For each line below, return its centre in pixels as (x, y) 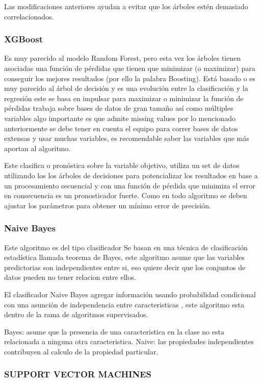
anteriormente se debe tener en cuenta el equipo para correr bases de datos (121, 128)
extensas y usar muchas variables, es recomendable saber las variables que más (127, 138)
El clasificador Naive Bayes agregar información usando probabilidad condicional (130, 294)
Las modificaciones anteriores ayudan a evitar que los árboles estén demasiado (126, 6)
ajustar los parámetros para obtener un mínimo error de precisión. (108, 205)
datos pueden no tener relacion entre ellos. (70, 277)
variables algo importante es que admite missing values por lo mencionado (120, 118)
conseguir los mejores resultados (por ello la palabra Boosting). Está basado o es (130, 78)
